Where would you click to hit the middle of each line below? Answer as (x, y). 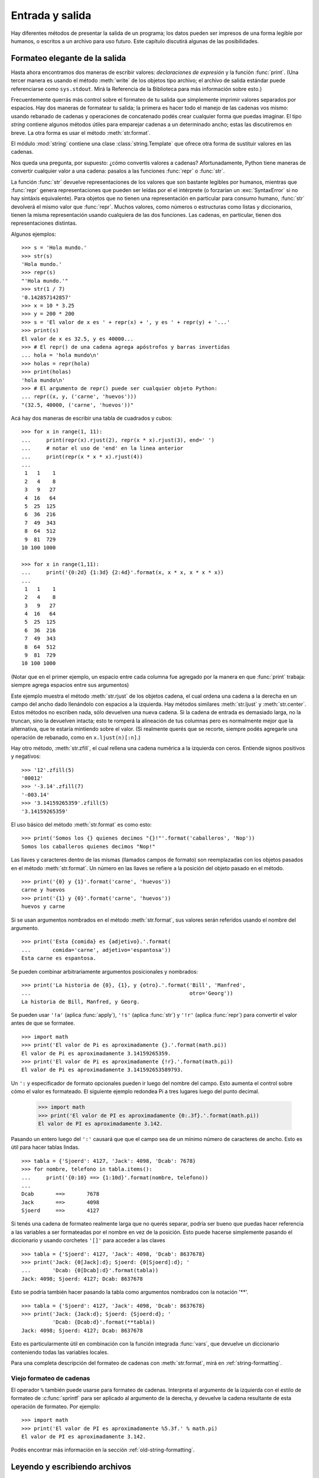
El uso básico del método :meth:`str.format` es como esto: (81, 825)
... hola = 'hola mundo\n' (61, 355)
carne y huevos (43, 890)
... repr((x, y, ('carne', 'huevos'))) (79, 397)
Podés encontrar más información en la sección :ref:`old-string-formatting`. (103, 1450)
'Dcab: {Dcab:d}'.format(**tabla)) (104, 1322)
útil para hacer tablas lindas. (45, 1148)
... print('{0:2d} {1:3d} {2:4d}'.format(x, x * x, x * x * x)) (123, 573)
